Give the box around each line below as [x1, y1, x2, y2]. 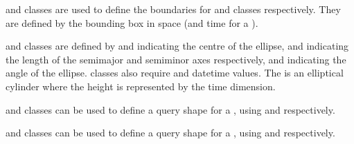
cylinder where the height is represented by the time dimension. [6, 79, 276, 93]
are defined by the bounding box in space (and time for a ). [6, 15, 258, 30]
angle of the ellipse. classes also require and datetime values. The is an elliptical [6, 65, 344, 80]
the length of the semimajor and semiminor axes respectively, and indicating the [6, 52, 346, 66]
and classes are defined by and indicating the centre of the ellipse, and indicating [6, 39, 349, 53]
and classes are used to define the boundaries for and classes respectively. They [6, 2, 341, 16]
